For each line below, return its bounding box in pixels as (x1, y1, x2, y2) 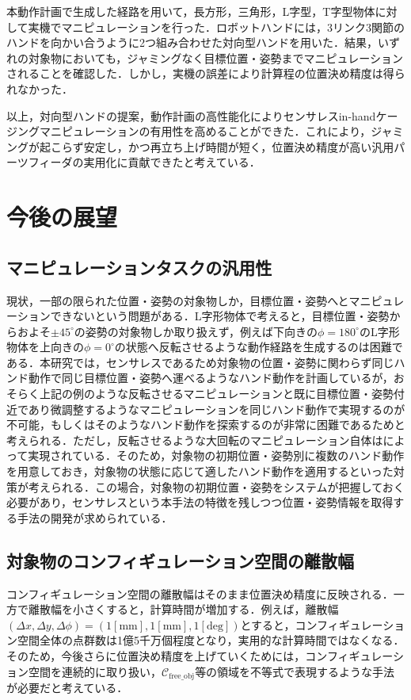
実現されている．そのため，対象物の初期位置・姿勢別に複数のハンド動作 (28, 447, 405, 464)
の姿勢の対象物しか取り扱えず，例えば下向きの (74, 323, 318, 339)
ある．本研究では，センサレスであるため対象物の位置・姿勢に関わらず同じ (6, 354, 394, 370)
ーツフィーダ (6, 154, 73, 170)
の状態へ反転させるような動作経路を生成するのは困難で (114, 339, 403, 355)
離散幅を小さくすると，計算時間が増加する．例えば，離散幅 (28, 601, 339, 618)
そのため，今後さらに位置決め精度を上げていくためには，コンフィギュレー (6, 648, 394, 664)
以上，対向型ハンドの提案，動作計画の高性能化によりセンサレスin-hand (6, 107, 376, 124)
